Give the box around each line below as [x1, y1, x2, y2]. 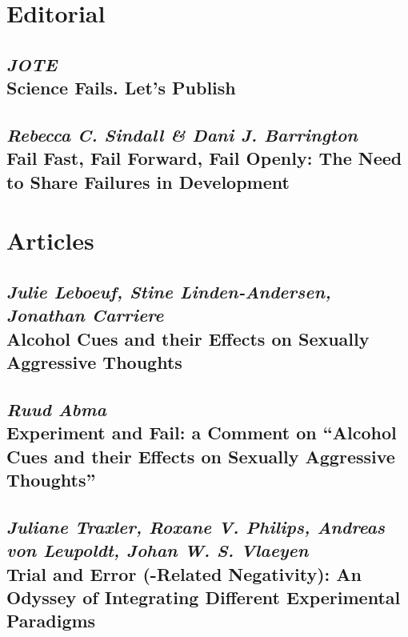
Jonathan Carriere [6, 302, 164, 327]
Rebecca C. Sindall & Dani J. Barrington [6, 122, 358, 146]
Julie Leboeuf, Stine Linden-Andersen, [6, 278, 331, 303]
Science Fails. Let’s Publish [6, 75, 236, 100]
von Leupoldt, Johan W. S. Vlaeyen [6, 538, 309, 563]
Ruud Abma [6, 396, 106, 421]
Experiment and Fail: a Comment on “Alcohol [6, 420, 397, 445]
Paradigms [6, 608, 96, 633]
